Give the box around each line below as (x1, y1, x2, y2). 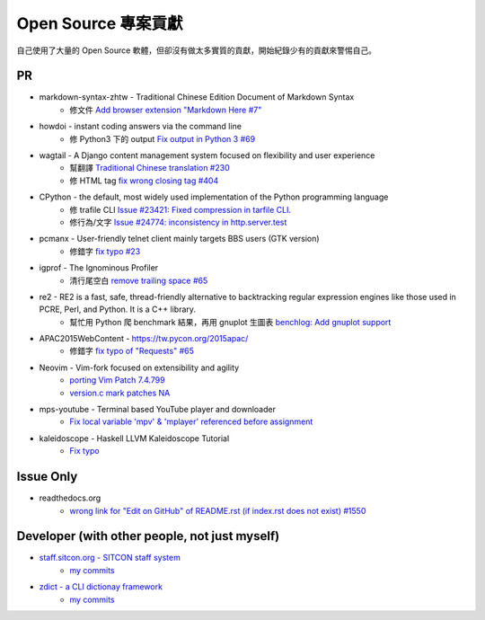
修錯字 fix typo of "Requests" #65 (69, 346, 195, 357)
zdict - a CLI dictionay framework (39, 581, 163, 592)
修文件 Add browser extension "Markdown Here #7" (69, 104, 262, 115)
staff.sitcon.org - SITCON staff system (39, 553, 181, 563)
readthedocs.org (39, 492, 101, 503)
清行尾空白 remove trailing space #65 (69, 275, 208, 286)
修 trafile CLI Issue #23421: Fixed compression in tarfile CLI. (69, 204, 292, 215)
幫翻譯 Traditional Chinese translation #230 (69, 163, 231, 173)
